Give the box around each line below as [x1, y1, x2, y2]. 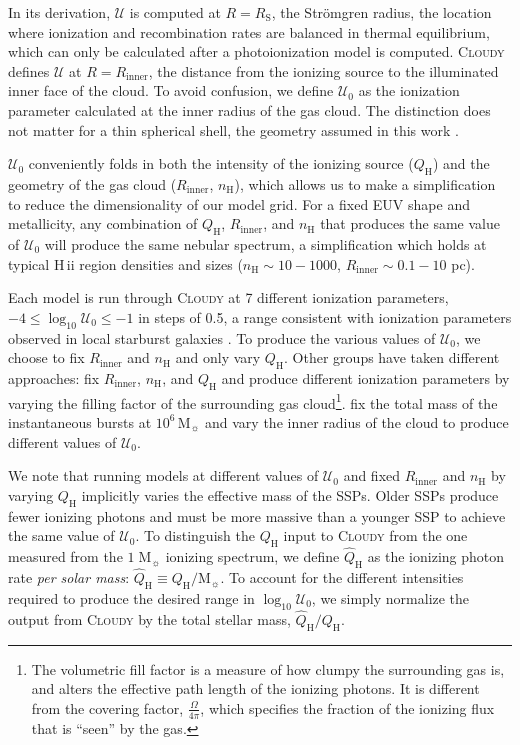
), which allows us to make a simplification [234, 173, 496, 194]
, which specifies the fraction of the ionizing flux [200, 697, 495, 718]
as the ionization [358, 80, 460, 101]
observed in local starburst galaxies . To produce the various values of [8, 327, 436, 348]
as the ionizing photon [367, 546, 505, 567]
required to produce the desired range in [8, 587, 255, 608]
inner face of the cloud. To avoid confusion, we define [8, 80, 334, 101]
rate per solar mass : [8, 567, 130, 588]
